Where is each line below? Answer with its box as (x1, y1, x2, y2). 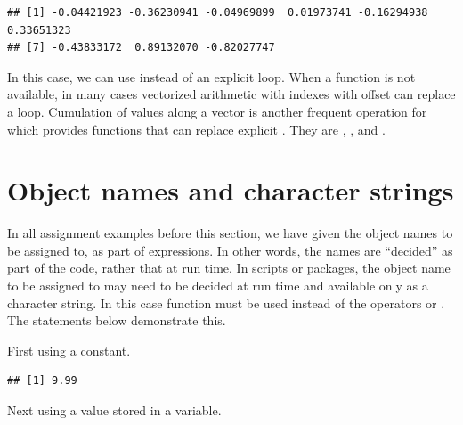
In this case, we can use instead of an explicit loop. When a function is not (7, 67, 416, 86)
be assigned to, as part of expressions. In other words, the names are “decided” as (7, 241, 453, 259)
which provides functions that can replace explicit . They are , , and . (7, 119, 386, 138)
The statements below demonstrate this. (7, 311, 226, 330)
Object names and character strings (7, 172, 454, 208)
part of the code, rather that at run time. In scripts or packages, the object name (7, 258, 451, 277)
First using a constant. (7, 340, 131, 359)
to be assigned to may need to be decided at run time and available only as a (7, 276, 428, 295)
